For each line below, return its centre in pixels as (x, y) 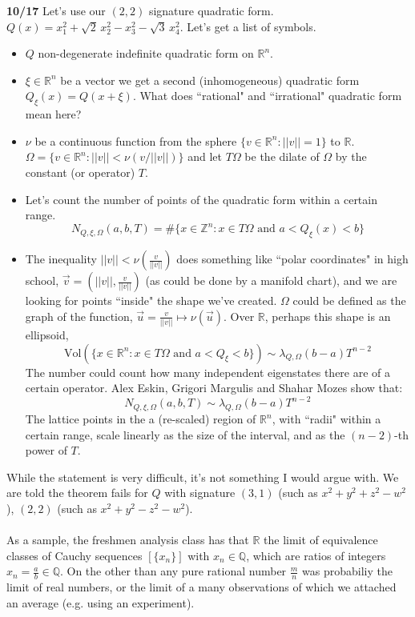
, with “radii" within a (326, 419)
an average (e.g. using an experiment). (101, 602)
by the (351, 156)
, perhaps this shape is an (328, 316)
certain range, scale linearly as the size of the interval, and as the (185, 434)
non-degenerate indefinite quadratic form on (146, 53)
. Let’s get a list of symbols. (248, 26)
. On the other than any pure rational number (173, 571)
